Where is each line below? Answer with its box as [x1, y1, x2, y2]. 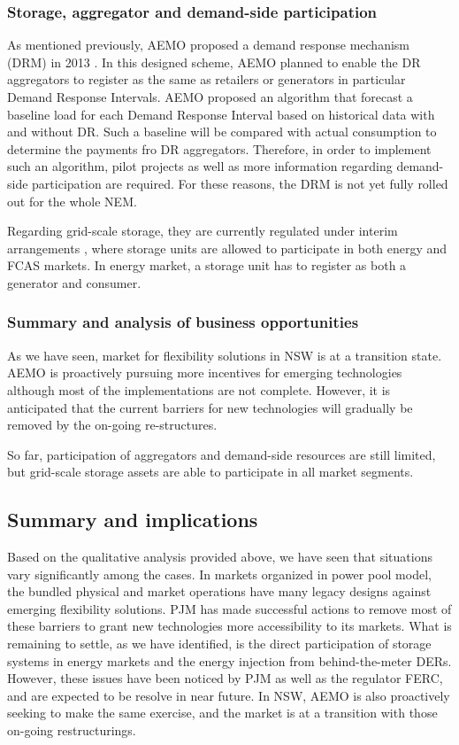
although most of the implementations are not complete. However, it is [7, 380, 391, 399]
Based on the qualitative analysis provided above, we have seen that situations [7, 547, 432, 566]
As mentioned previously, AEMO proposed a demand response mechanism [7, 35, 409, 54]
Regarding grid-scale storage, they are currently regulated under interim [7, 221, 398, 240]
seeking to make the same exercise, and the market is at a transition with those [7, 703, 438, 722]
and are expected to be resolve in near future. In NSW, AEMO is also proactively [7, 686, 450, 704]
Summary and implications [7, 506, 258, 533]
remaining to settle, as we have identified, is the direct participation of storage [7, 634, 432, 653]
